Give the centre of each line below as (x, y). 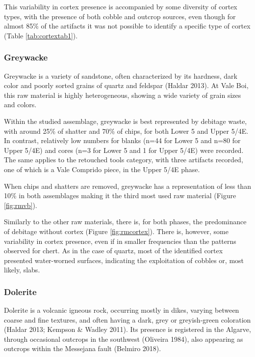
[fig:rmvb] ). (21, 205)
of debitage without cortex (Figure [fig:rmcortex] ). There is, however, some (116, 231)
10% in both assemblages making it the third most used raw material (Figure (120, 195)
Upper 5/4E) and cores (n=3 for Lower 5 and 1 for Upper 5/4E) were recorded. (124, 150)
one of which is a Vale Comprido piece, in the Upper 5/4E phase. (102, 169)
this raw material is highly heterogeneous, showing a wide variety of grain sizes (123, 95)
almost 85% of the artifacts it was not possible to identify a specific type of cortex (127, 26)
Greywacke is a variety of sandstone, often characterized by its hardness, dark (121, 75)
